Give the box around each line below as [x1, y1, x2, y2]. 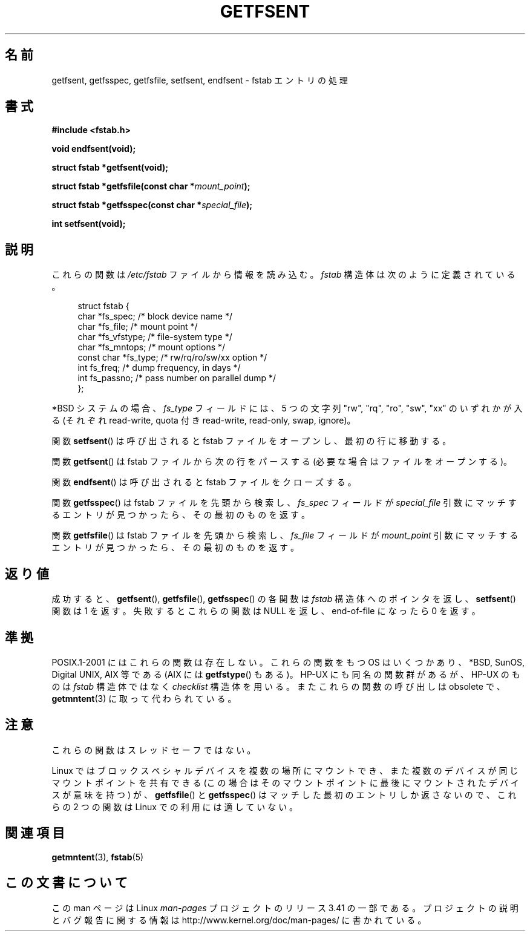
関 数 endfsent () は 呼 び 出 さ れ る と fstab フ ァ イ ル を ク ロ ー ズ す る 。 [51, 477, 356, 488]
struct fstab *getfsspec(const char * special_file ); [51, 200, 253, 211]
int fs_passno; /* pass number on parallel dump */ [77, 373, 276, 384]
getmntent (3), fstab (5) [51, 851, 144, 862]
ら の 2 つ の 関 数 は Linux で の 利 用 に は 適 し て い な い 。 [51, 801, 298, 812]
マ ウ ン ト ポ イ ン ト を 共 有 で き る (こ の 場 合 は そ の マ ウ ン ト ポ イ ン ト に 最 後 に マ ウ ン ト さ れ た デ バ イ [51, 777, 519, 788]
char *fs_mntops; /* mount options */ [77, 342, 226, 353]
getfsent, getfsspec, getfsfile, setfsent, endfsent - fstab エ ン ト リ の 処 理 [51, 74, 348, 85]
